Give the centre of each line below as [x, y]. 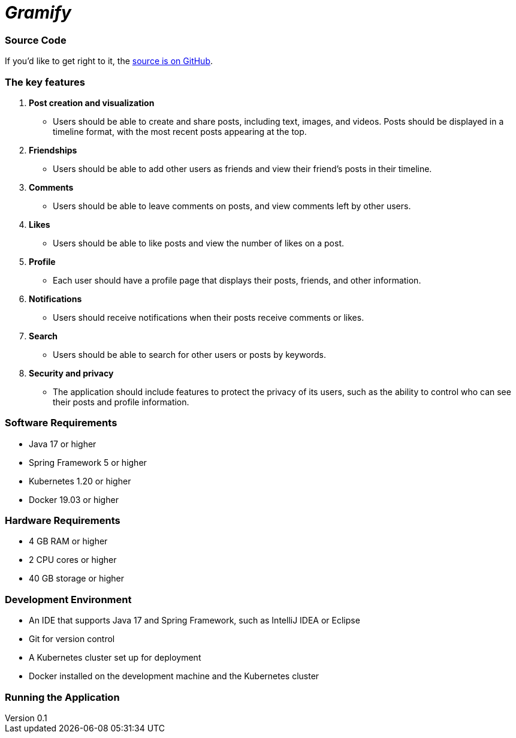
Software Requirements [61, 423]
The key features [45, 82]
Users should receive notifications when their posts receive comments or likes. [209, 317]
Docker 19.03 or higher [74, 499]
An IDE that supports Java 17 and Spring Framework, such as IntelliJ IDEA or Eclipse [194, 620]
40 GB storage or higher [76, 579]
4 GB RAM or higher [68, 541]
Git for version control [72, 639]
